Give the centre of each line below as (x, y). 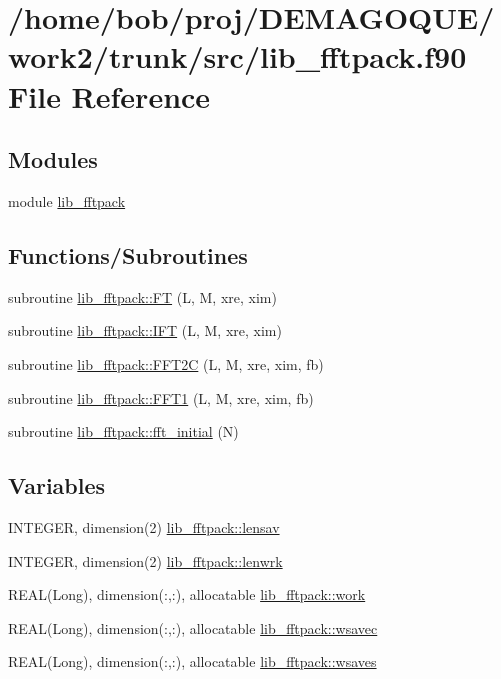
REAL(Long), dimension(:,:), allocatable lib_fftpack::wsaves (192, 661)
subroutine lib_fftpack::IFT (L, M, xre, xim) (145, 330)
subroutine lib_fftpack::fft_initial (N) (123, 431)
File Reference (109, 95)
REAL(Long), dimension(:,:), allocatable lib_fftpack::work (187, 594)
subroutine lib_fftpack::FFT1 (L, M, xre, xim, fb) (161, 397)
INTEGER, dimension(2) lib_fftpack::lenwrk (145, 560)
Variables (57, 485)
